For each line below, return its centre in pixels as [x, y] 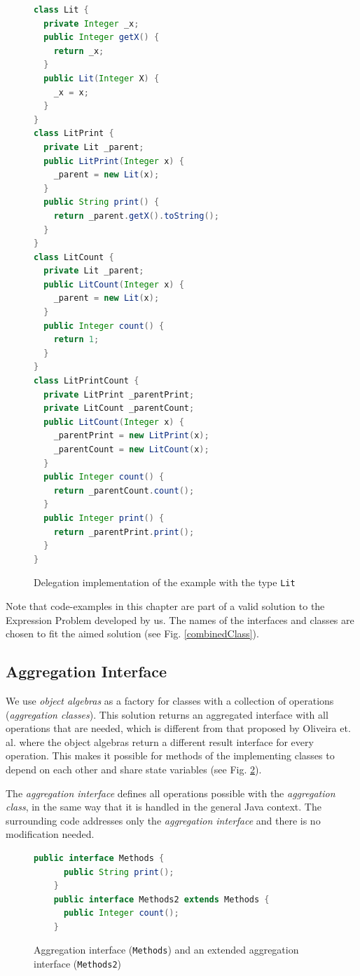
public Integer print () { [104, 518]
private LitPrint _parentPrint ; [119, 394]
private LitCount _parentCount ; [119, 408]
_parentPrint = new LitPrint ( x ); [131, 436]
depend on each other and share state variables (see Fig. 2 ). [134, 769]
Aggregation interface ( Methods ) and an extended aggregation [166, 950]
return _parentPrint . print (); [124, 532]
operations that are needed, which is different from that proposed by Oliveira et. [178, 728]
